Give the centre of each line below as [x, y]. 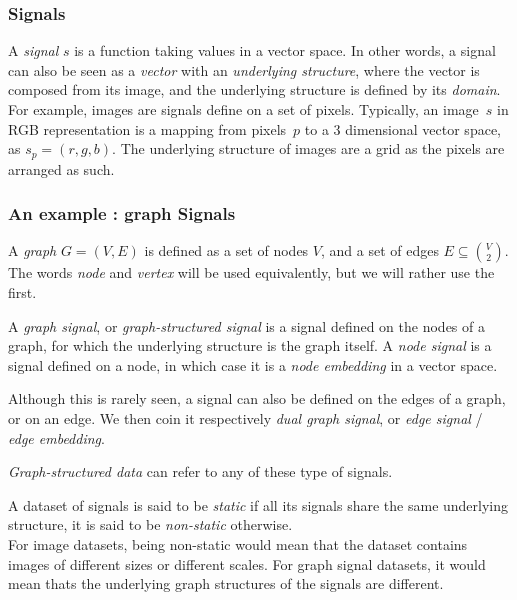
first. [22, 292]
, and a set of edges [379, 250]
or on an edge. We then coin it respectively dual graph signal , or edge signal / [245, 418]
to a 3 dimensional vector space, [402, 128]
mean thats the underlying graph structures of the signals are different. [226, 583]
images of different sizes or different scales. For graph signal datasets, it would [247, 563]
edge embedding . [56, 437]
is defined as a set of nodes [226, 250]
